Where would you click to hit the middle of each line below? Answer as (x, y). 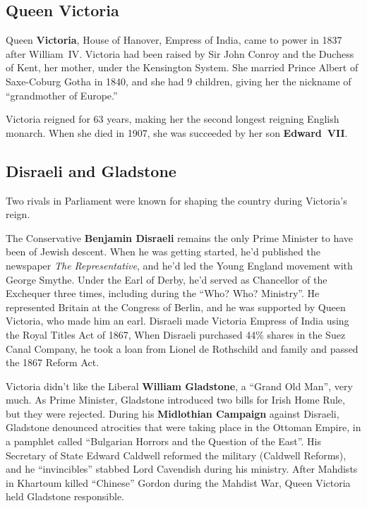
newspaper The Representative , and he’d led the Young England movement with (179, 265)
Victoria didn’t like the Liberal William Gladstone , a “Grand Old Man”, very (179, 386)
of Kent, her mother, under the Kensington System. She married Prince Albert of (182, 67)
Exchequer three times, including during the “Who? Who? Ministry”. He (163, 293)
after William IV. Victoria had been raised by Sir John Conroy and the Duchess (180, 53)
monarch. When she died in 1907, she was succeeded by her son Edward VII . (177, 132)
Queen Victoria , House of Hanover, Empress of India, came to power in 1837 (174, 40)
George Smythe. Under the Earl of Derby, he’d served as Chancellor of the (167, 279)
